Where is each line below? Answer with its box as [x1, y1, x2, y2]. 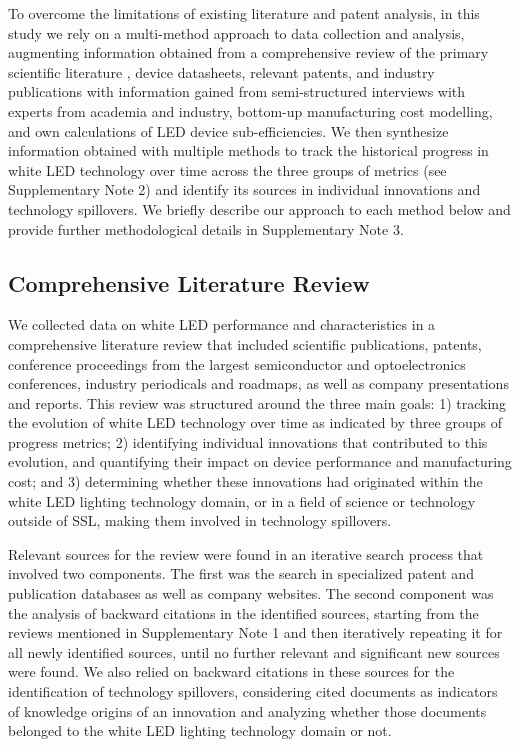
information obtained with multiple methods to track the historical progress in [8, 140, 489, 161]
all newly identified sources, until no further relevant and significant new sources [8, 641, 500, 662]
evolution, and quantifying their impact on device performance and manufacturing [8, 451, 512, 472]
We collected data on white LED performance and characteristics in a [8, 314, 436, 335]
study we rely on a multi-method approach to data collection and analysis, [8, 22, 465, 43]
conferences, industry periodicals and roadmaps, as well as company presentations [8, 373, 509, 394]
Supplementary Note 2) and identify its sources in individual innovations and [8, 179, 481, 200]
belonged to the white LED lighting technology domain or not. [8, 720, 392, 741]
